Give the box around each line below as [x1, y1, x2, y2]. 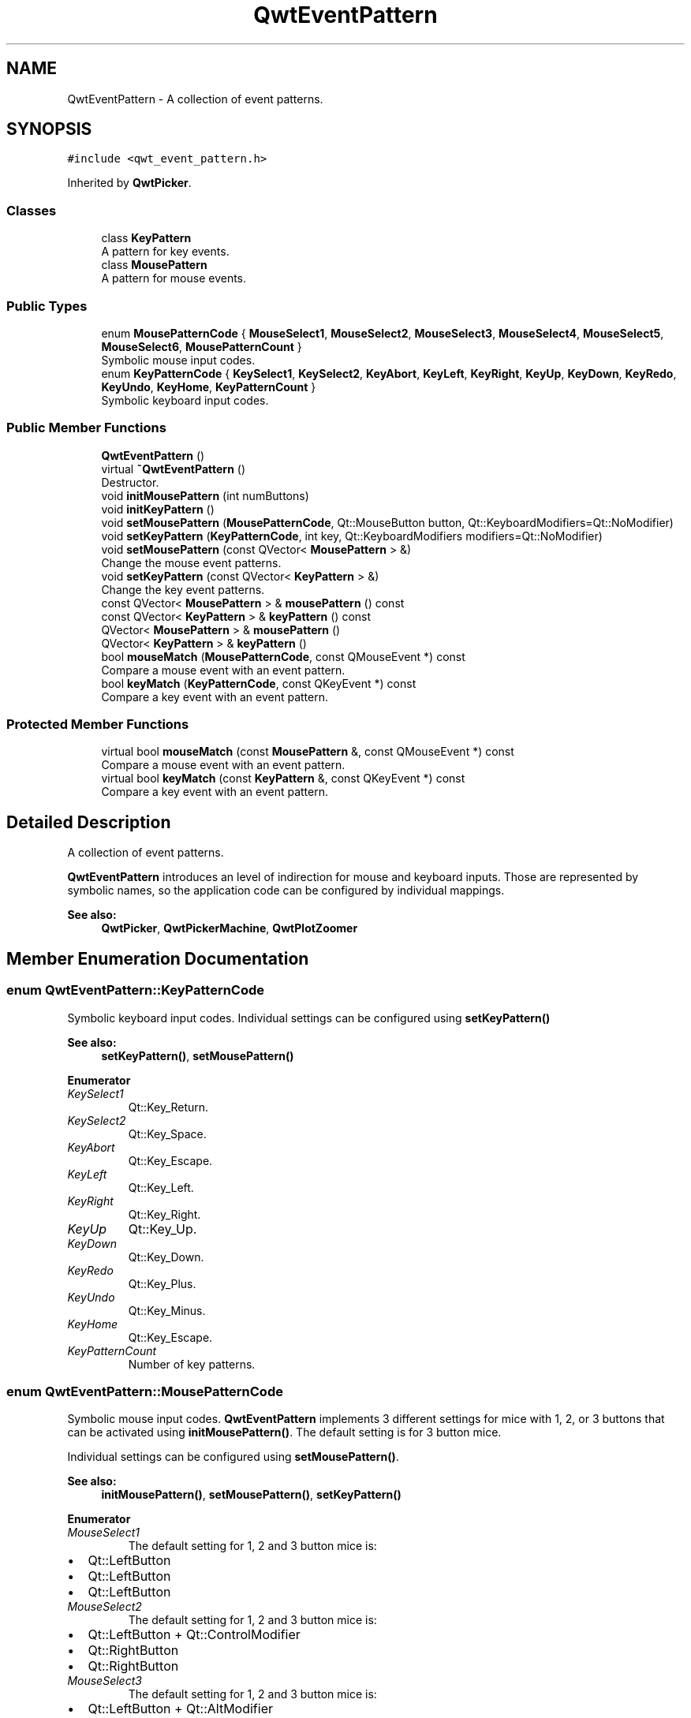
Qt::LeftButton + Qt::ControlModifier [88, 1626, 301, 1643]
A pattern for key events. [101, 245, 230, 259]
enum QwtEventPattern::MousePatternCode [6, 1383, 283, 1399]
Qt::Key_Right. [128, 1207, 201, 1221]
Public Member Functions [6, 420, 166, 436]
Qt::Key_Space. [128, 1126, 207, 1141]
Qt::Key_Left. [128, 1180, 194, 1194]
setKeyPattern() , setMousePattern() [101, 1048, 294, 1063]
